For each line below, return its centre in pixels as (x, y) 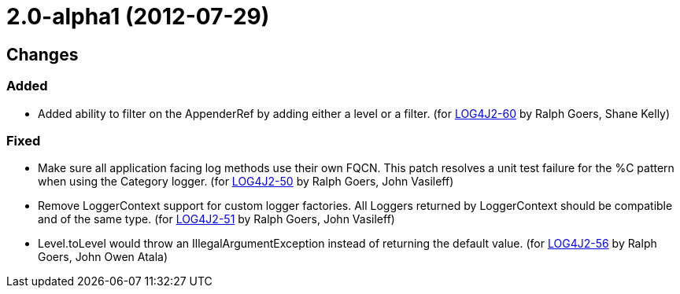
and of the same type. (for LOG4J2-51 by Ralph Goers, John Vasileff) (216, 219)
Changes (42, 54)
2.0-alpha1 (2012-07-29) (138, 17)
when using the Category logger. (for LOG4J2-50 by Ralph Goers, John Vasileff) (246, 182)
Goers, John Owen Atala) (103, 257)
